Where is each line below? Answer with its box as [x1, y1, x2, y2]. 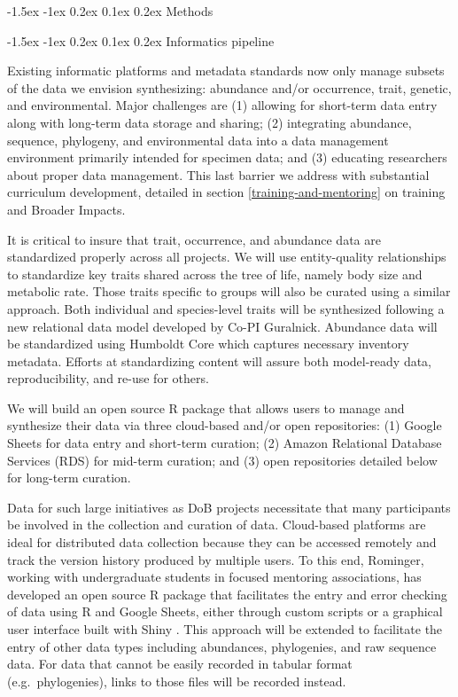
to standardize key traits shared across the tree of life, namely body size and [7, 264, 423, 283]
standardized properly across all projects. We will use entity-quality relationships [7, 247, 446, 266]
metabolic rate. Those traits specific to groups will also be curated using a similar [7, 282, 451, 301]
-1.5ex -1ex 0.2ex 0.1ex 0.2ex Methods [7, 2, 213, 20]
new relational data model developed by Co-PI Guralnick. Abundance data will [7, 317, 438, 335]
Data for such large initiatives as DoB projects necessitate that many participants [7, 497, 451, 516]
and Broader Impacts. [7, 200, 126, 218]
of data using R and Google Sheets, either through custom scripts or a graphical [7, 602, 443, 621]
